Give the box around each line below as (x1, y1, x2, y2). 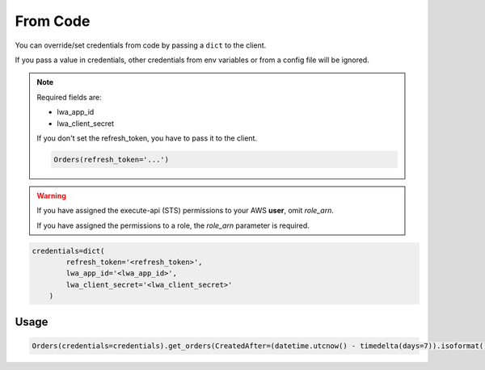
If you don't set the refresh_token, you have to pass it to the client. (36, 133, 258, 143)
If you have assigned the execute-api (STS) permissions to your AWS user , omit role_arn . (36, 206, 335, 216)
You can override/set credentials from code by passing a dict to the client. (15, 40, 267, 50)
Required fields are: (36, 92, 103, 102)
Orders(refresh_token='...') (53, 154, 170, 164)
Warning (36, 191, 66, 200)
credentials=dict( (32, 246, 105, 255)
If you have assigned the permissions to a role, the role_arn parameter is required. (36, 221, 310, 230)
